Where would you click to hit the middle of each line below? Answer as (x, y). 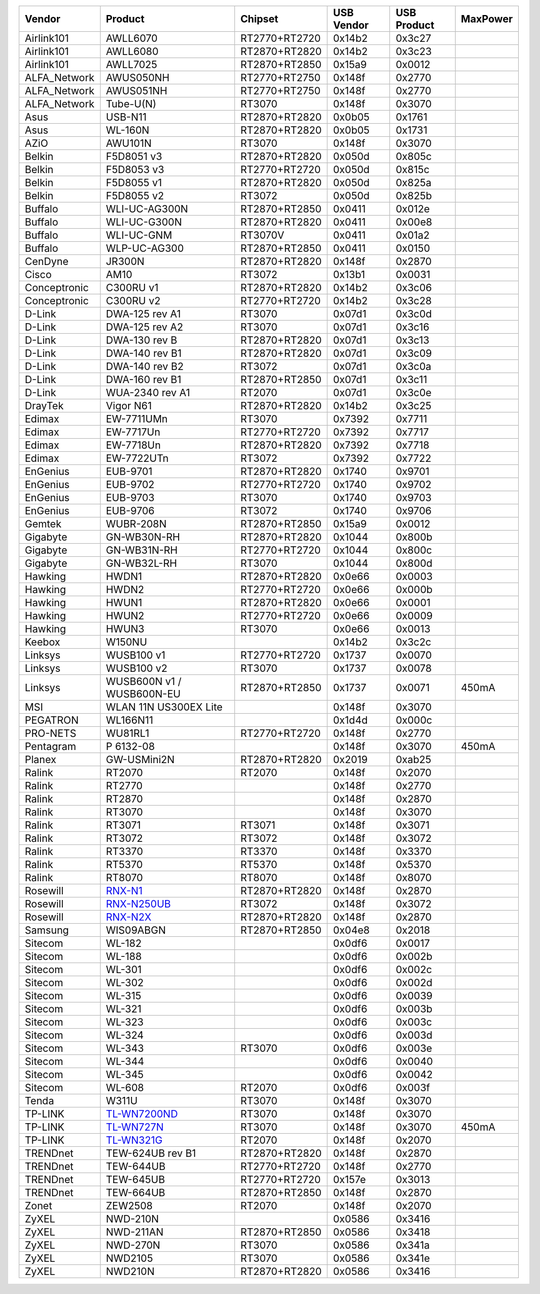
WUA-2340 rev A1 (147, 392)
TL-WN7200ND (142, 1113)
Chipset (259, 18)
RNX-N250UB (138, 903)
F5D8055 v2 (135, 195)
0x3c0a (413, 366)
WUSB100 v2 (136, 668)
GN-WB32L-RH (141, 563)
